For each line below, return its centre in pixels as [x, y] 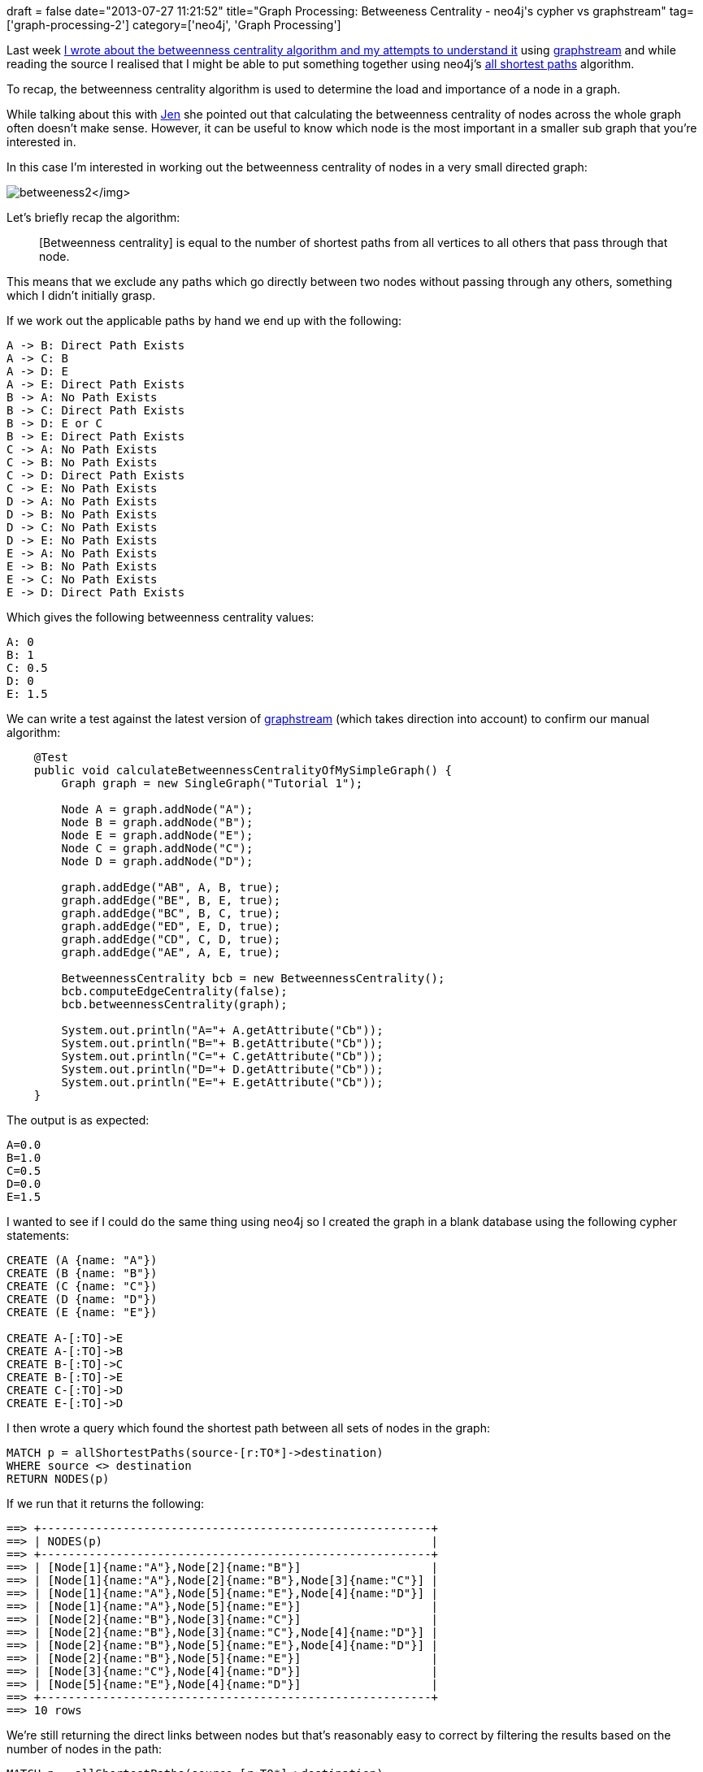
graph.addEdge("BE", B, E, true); [171, 900]
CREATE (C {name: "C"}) [82, 1286]
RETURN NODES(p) [58, 1479]
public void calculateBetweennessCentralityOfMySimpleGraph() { [243, 770]
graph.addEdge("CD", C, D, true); [171, 939]
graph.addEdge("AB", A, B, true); [171, 887]
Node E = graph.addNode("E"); [157, 835]
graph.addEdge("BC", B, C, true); [171, 913]
